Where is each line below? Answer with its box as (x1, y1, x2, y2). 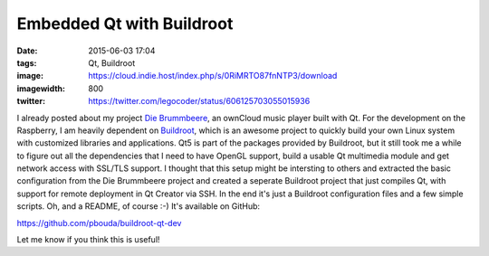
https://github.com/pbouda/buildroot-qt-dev (16, 217, 182, 228)
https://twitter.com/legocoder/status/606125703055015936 (88, 96, 311, 107)
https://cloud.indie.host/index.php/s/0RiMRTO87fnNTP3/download (88, 71, 338, 81)
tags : (16, 57, 37, 68)
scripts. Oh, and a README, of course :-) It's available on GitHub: (16, 201, 261, 212)
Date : (16, 45, 38, 56)
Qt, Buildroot (88, 57, 136, 68)
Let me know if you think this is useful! (16, 234, 160, 245)
